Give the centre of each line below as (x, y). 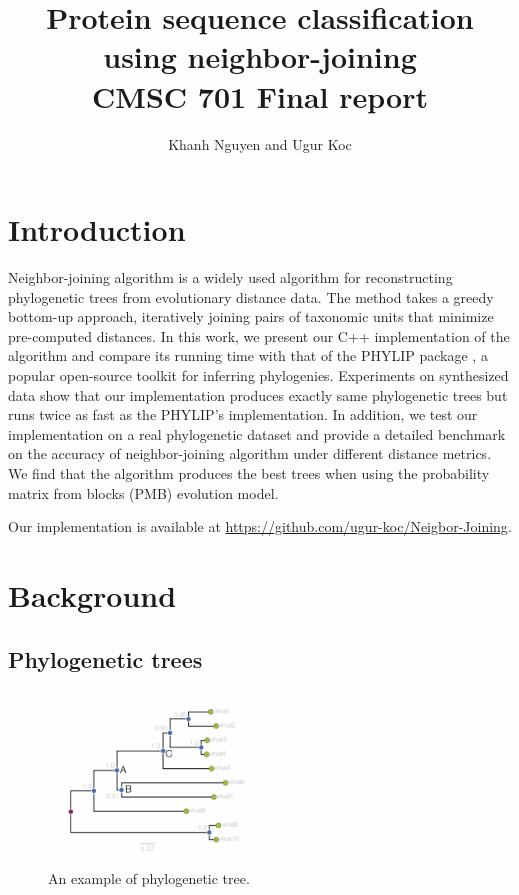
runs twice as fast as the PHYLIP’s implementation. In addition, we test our (243, 414)
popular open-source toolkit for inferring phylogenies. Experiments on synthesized (258, 375)
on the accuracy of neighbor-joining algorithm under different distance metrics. (250, 453)
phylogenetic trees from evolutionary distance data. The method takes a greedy (251, 296)
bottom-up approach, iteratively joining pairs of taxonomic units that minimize (251, 316)
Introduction (97, 229)
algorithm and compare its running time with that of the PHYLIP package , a (248, 355)
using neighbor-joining (260, 56)
